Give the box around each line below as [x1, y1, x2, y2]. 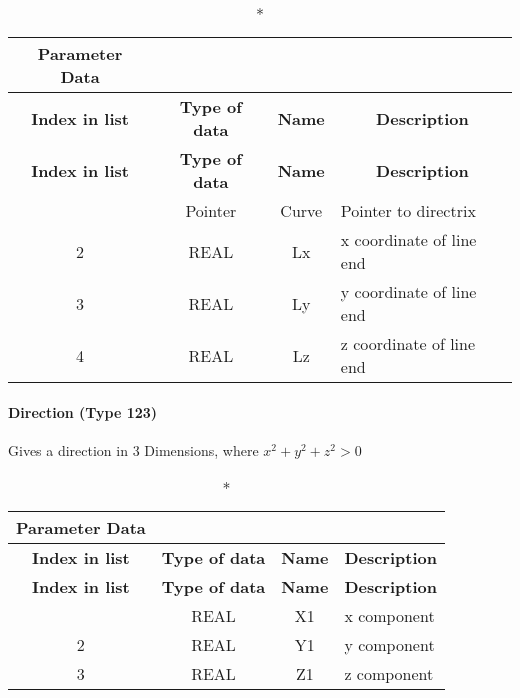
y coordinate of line [340, 280, 477, 303]
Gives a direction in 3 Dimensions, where [8, 439, 259, 460]
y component [344, 633, 435, 657]
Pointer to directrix [340, 199, 476, 222]
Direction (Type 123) [8, 401, 158, 422]
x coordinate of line [340, 228, 477, 251]
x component [344, 604, 435, 628]
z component [344, 662, 434, 686]
